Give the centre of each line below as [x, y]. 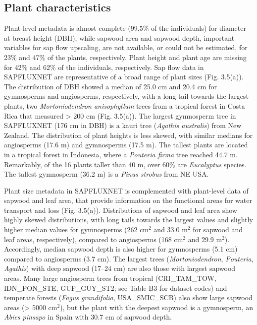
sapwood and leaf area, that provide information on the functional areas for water [128, 200]
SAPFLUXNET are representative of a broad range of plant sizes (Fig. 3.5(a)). [124, 77]
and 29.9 [201, 239]
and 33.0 [167, 229]
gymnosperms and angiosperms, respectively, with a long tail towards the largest [126, 96]
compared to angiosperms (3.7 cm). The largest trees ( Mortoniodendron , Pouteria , [129, 258]
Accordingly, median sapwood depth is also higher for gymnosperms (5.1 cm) [121, 249]
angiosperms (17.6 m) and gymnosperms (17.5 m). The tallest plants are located [126, 145]
